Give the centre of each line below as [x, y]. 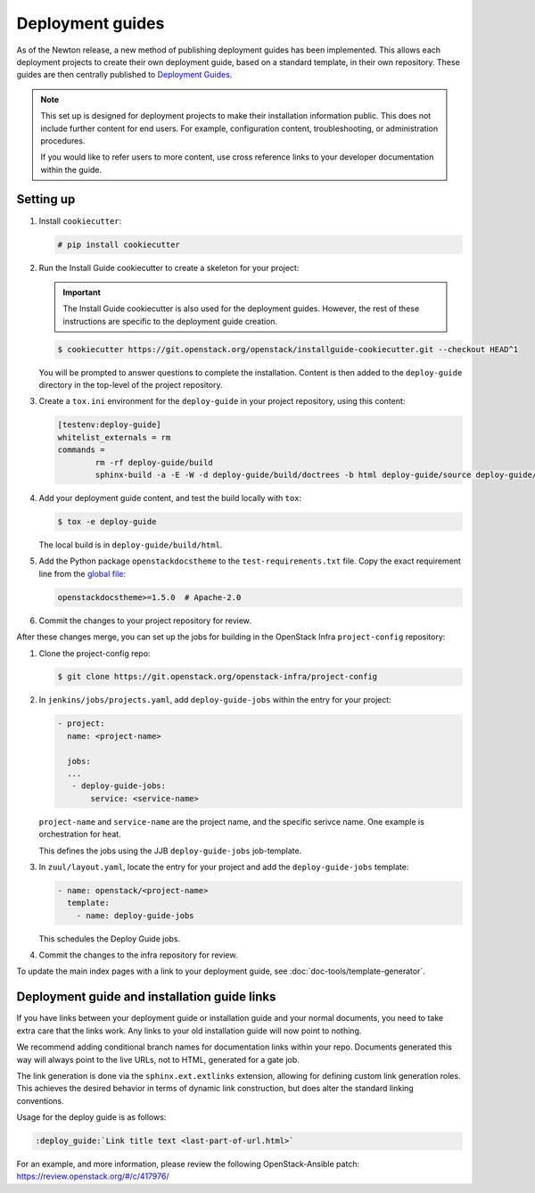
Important [82, 292]
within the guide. [71, 169]
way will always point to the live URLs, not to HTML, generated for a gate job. [158, 1059]
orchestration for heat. [80, 835]
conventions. [40, 1100]
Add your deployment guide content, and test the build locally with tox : [170, 498]
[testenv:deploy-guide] [110, 425]
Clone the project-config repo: [95, 653]
